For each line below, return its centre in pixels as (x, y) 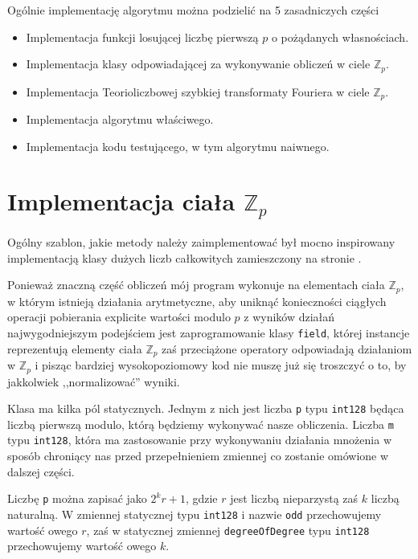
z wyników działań (289, 317)
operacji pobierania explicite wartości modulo (119, 317)
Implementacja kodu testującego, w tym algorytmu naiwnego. (178, 146)
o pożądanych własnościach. (340, 37)
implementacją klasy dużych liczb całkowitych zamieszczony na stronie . (184, 257)
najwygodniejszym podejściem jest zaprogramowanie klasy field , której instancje (209, 332)
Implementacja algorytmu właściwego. (120, 119)
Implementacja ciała (121, 201)
